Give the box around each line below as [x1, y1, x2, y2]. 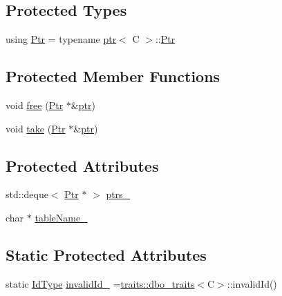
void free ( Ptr [6, 98, 64, 112]
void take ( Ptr [6, 121, 66, 135]
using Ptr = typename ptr [6, 32, 117, 46]
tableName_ [35, 210, 88, 224]
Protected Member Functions [6, 66, 220, 87]
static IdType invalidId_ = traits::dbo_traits [6, 276, 195, 290]
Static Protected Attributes [6, 244, 207, 265]
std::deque [6, 187, 48, 201]
